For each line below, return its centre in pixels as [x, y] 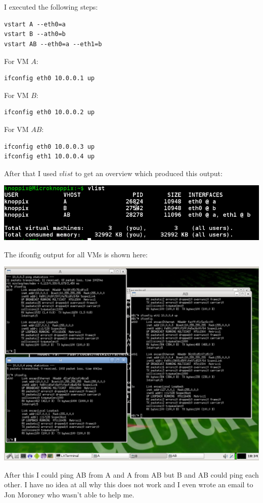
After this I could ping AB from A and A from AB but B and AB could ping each [131, 474]
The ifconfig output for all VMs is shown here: [76, 254]
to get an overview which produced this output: [149, 173]
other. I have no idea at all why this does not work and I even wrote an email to [129, 484]
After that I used [30, 173]
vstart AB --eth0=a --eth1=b [53, 44]
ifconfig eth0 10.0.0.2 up [49, 112]
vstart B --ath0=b [35, 34]
